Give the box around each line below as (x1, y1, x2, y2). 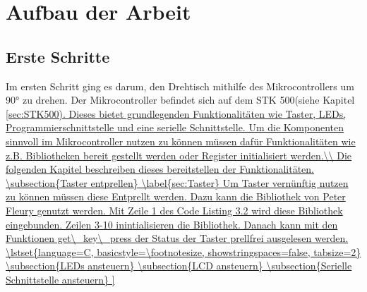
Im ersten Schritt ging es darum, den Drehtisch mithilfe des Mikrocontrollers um (6, 78, 354, 93)
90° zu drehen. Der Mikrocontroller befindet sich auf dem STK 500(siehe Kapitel (6, 92, 355, 107)
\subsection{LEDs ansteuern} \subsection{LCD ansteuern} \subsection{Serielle (6, 258, 352, 273)
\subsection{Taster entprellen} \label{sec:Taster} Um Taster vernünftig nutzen (6, 175, 349, 190)
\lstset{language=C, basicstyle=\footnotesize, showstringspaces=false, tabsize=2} (6, 244, 361, 259)
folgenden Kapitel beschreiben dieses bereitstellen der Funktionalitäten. (6, 162, 314, 176)
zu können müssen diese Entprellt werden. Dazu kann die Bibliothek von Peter (6, 189, 346, 204)
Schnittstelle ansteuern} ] (6, 272, 115, 286)
